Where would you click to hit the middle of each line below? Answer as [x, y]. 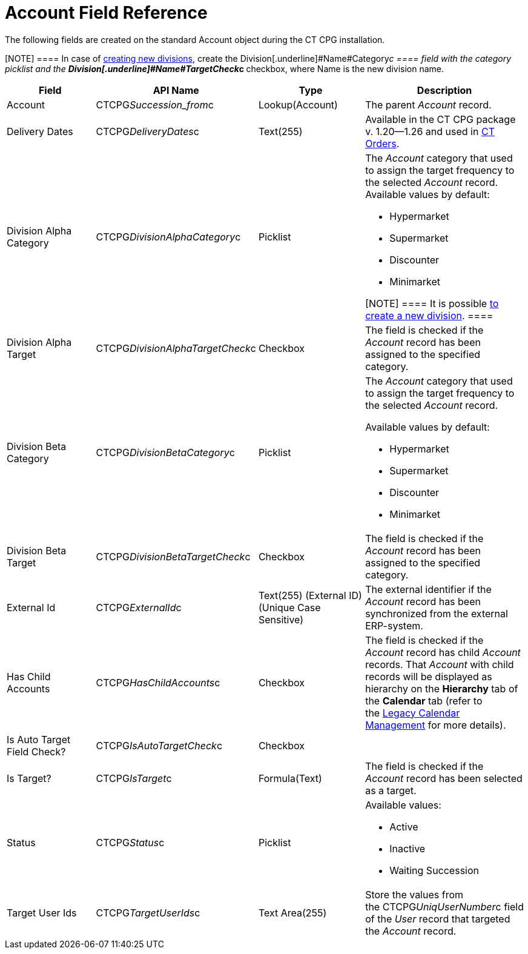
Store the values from [414, 894]
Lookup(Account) [298, 104]
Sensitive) [281, 619]
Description [444, 90]
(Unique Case [289, 607]
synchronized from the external [437, 613]
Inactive [408, 848]
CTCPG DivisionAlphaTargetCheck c [176, 348]
